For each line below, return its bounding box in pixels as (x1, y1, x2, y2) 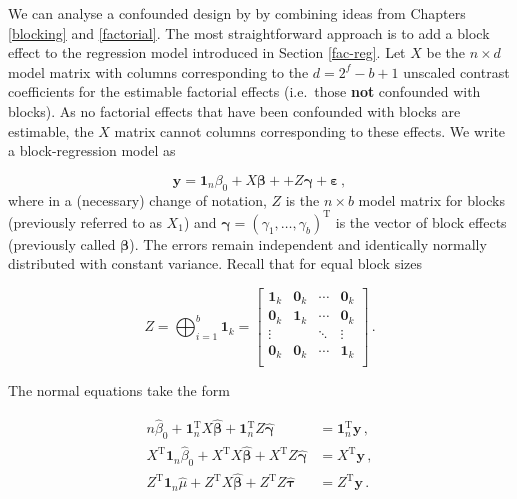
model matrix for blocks (358, 189, 505, 210)
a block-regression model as (8, 140, 176, 161)
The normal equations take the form (8, 380, 230, 401)
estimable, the (8, 120, 94, 141)
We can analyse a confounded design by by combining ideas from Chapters (8, 3, 466, 23)
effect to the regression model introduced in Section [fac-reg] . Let (8, 42, 406, 63)
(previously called (8, 233, 116, 254)
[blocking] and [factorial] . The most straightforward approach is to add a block (8, 22, 490, 43)
